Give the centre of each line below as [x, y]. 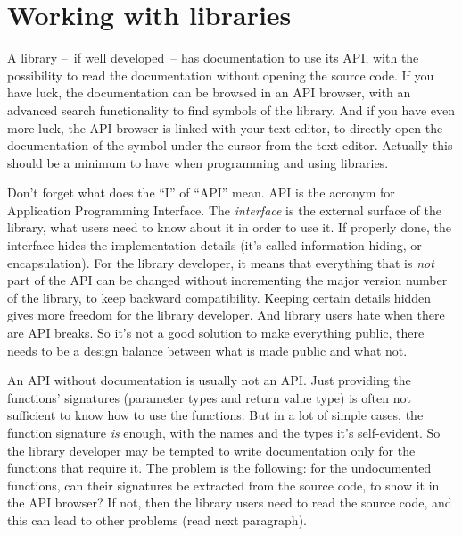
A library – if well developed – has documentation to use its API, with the [213, 58]
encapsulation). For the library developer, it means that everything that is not [221, 262]
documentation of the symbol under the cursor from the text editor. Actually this [230, 145]
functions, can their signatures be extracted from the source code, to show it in [223, 485]
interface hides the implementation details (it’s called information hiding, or [214, 245]
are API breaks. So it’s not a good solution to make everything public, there [216, 333]
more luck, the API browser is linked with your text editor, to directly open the [225, 127]
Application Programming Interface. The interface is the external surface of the [224, 209]
